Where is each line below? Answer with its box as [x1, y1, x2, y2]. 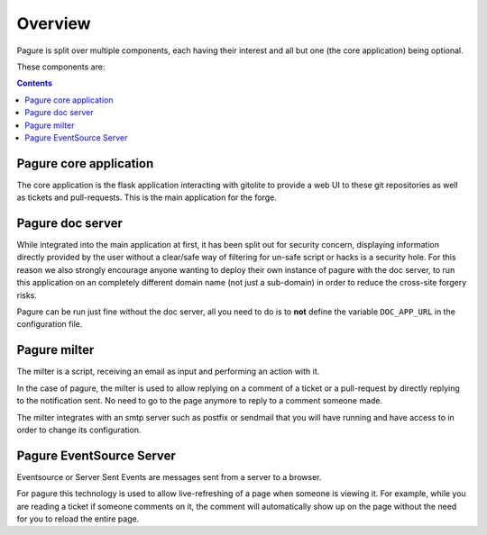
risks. [16, 289, 38, 301]
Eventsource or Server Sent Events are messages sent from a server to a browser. [16, 471, 322, 482]
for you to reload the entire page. [16, 513, 140, 524]
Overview [16, 14, 91, 33]
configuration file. [16, 319, 83, 330]
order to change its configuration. [16, 424, 142, 435]
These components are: [16, 61, 106, 72]
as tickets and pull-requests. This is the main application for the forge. [16, 192, 277, 203]
